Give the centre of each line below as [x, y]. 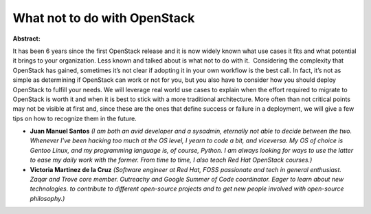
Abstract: [26, 39]
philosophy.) [47, 198]
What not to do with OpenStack [104, 18]
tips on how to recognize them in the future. [75, 118]
